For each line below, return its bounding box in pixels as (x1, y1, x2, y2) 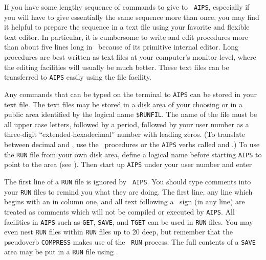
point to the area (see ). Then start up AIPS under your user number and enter (4, 159, 252, 170)
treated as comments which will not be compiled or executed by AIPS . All (4, 206, 235, 217)
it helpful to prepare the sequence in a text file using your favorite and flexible (4, 21, 250, 32)
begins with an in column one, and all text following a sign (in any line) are (4, 196, 245, 207)
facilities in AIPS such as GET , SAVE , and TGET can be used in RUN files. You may (4, 216, 253, 227)
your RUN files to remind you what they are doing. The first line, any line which (4, 186, 253, 197)
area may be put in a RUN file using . (4, 246, 118, 257)
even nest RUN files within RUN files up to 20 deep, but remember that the (4, 226, 233, 237)
